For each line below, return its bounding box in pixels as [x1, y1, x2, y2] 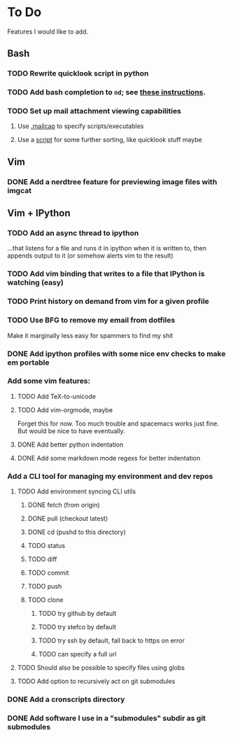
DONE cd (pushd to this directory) [27, 528, 126, 536]
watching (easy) [7, 278, 64, 288]
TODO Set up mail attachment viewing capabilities [7, 106, 182, 116]
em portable [7, 358, 50, 367]
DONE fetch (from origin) [27, 501, 100, 510]
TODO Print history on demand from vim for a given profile [7, 297, 210, 307]
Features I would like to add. [7, 27, 89, 36]
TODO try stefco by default [38, 623, 117, 631]
